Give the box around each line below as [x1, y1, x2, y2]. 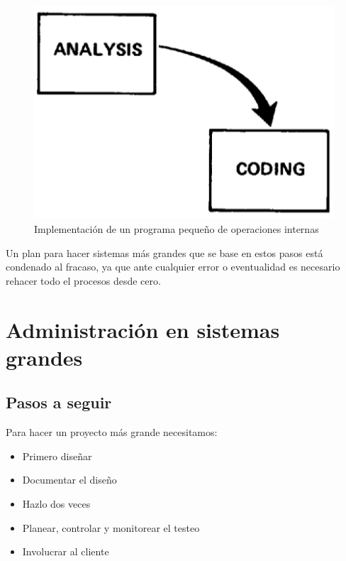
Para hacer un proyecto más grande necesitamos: [6, 425, 218, 440]
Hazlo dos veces [22, 496, 91, 511]
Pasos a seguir [6, 391, 112, 413]
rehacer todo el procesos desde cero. [6, 273, 161, 288]
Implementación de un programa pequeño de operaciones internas [34, 222, 319, 236]
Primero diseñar [22, 448, 92, 463]
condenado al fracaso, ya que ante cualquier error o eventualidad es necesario [6, 259, 340, 274]
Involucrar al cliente [22, 544, 109, 559]
